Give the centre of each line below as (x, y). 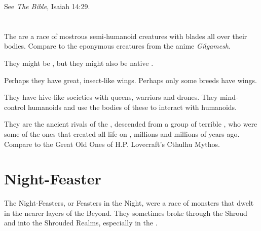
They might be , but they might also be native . (79, 63)
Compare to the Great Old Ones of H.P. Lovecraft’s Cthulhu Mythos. (112, 144)
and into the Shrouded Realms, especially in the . (81, 223)
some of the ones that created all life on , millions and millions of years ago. (122, 133)
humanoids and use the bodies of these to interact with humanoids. (132, 107)
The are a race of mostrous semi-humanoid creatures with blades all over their (126, 36)
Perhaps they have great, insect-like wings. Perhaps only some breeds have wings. (130, 80)
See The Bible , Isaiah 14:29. (47, 6)
